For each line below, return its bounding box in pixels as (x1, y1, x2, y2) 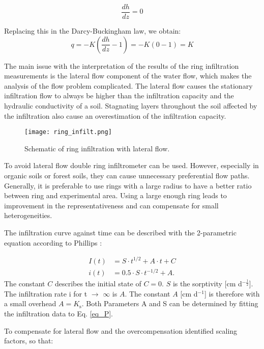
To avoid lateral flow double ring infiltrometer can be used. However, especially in (4, 160, 259, 171)
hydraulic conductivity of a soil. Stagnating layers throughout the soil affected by (4, 100, 257, 111)
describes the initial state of (54, 278, 141, 289)
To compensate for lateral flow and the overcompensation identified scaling (4, 325, 238, 336)
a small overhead (4, 298, 56, 309)
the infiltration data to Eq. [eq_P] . (4, 308, 113, 319)
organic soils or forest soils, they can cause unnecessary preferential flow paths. (4, 170, 250, 181)
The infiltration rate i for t (4, 288, 87, 299)
